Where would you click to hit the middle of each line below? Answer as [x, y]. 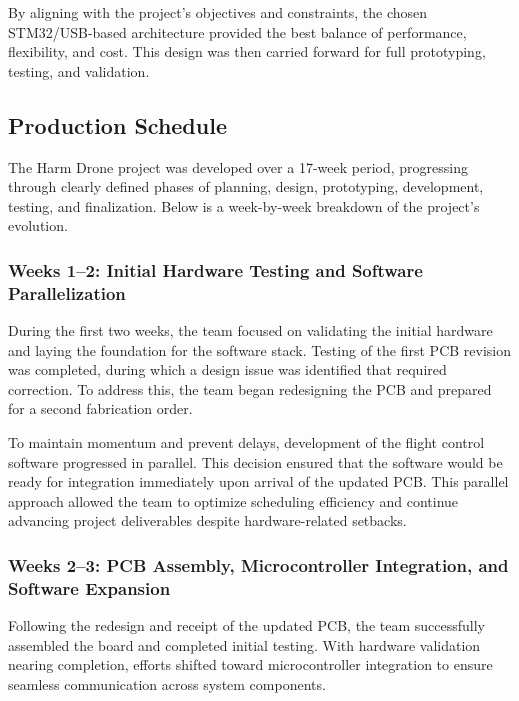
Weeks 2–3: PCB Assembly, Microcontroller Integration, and [258, 564]
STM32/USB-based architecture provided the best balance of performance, [237, 31]
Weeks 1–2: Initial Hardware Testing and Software [215, 269]
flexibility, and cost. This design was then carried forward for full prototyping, [247, 51]
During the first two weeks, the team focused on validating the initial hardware [250, 330]
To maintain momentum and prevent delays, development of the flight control [246, 442]
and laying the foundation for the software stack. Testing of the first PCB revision [260, 349]
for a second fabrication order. [100, 408]
